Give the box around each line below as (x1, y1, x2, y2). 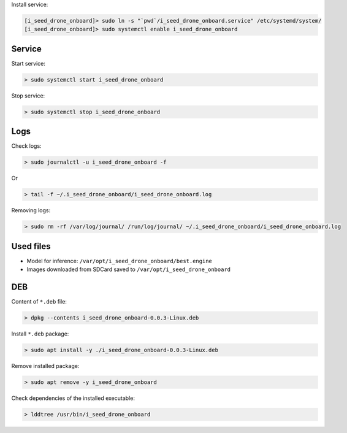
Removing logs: (11, 207, 51, 214)
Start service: (11, 59, 45, 67)
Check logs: (11, 142, 42, 150)
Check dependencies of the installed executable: (11, 394, 135, 402)
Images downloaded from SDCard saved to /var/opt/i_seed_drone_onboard (26, 266, 231, 273)
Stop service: (11, 92, 45, 99)
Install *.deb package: (11, 330, 69, 337)
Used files (11, 241, 51, 251)
